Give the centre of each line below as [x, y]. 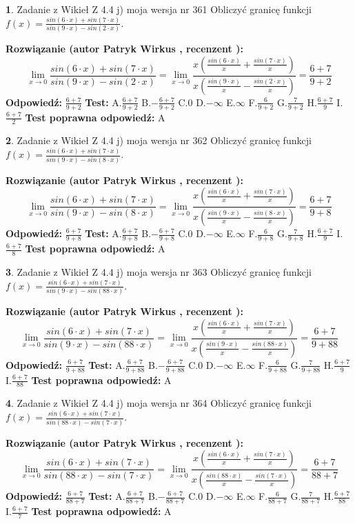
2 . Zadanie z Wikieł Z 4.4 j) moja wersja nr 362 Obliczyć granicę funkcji [159, 140]
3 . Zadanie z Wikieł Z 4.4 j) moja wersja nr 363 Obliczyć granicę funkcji [159, 271]
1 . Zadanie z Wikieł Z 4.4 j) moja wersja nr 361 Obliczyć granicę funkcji [159, 9]
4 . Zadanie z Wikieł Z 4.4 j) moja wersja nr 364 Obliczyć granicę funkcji [159, 403]
